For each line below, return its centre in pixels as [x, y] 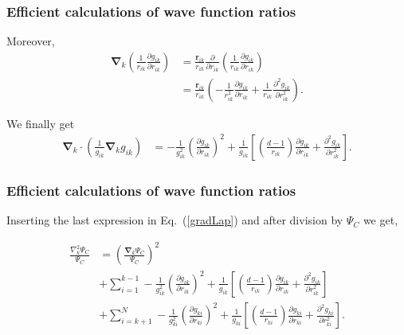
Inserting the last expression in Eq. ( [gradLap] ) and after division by [175, 220]
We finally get [41, 123]
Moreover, [31, 41]
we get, [380, 220]
